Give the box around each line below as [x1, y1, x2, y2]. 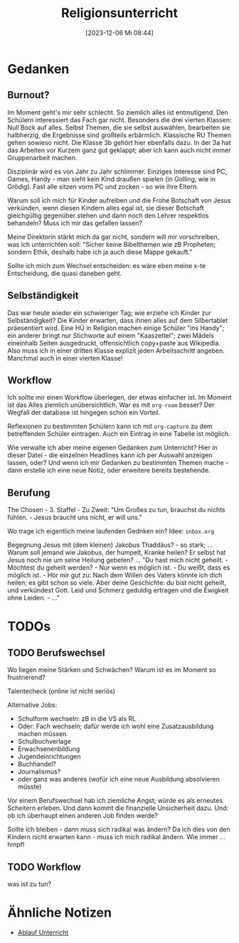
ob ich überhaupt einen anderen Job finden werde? [7, 811, 158, 820]
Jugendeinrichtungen [17, 752, 81, 761]
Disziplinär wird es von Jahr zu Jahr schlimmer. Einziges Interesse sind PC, [7, 167, 228, 176]
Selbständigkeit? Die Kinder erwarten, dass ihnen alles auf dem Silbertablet [7, 316, 228, 324]
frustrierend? [7, 673, 46, 682]
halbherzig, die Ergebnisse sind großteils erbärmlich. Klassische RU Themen [7, 130, 231, 139]
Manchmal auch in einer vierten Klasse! [7, 353, 123, 362]
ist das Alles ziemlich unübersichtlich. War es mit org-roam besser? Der [7, 400, 215, 410]
